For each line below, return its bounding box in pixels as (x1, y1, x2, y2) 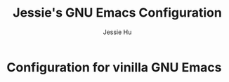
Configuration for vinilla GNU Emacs (6, 59, 222, 75)
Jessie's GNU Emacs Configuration (13, 5, 222, 21)
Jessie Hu (103, 28, 132, 36)
